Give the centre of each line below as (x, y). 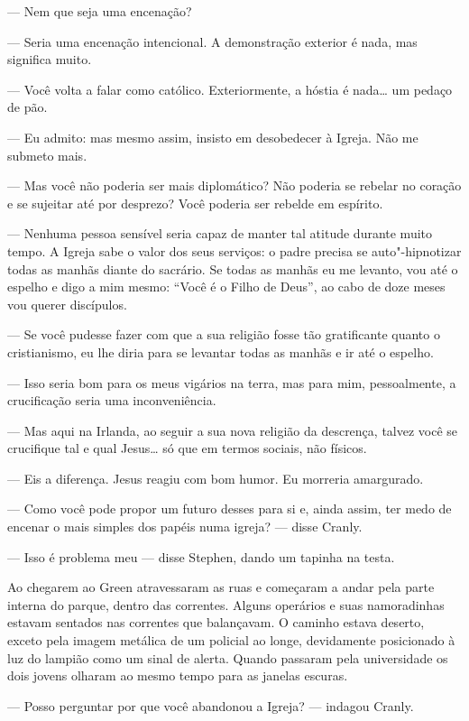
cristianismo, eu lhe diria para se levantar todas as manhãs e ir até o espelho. (221, 351)
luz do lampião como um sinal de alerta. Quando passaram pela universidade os (228, 657)
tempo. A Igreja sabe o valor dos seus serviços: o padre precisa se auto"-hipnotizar (234, 250)
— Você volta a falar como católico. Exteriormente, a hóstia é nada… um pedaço (230, 89)
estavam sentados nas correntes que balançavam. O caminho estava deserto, (216, 622)
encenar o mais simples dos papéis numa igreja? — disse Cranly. (185, 527)
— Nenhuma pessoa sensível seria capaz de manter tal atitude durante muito (220, 233)
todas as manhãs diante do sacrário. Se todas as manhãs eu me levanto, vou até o (233, 268)
